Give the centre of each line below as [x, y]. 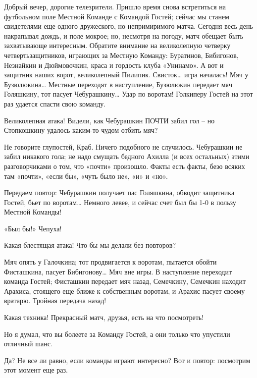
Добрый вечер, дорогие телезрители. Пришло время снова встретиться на [115, 6]
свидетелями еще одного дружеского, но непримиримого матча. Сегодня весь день [128, 26]
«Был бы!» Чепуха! [33, 228]
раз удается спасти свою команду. [55, 103]
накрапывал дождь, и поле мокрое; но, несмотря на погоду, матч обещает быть [124, 35]
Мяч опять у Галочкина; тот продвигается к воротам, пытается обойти [110, 262]
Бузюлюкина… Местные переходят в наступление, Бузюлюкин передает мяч [118, 84]
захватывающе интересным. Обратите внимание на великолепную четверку [117, 45]
